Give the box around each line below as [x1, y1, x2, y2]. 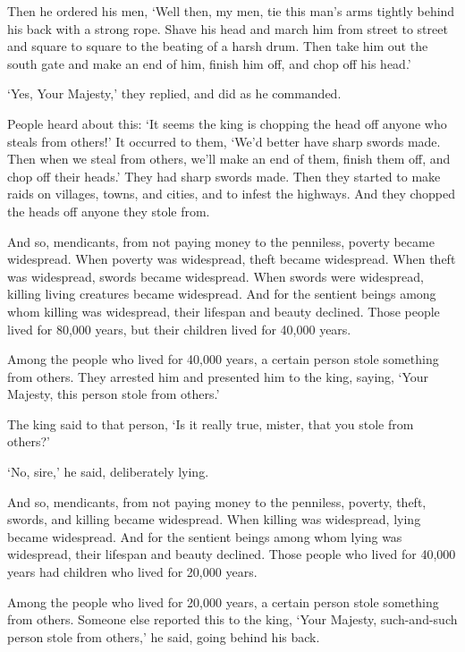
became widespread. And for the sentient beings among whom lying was [7, 527, 402, 546]
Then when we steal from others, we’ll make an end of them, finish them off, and [7, 149, 451, 168]
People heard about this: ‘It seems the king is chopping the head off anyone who [7, 114, 447, 132]
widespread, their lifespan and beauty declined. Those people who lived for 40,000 [7, 545, 456, 563]
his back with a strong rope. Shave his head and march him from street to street [7, 19, 448, 38]
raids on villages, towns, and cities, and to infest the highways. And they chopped [7, 184, 456, 203]
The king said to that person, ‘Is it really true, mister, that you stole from [7, 414, 414, 433]
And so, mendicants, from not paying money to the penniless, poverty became [7, 232, 435, 250]
